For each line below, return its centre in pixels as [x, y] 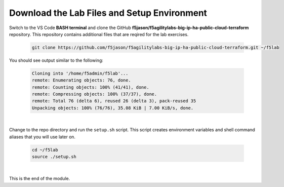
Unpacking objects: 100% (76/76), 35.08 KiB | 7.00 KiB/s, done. [113, 108]
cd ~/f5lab [45, 150]
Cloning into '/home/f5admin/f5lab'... [80, 73]
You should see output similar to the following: [56, 60]
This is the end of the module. [40, 179]
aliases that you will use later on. [42, 137]
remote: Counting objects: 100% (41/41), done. [90, 87]
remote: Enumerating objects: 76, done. [81, 80]
